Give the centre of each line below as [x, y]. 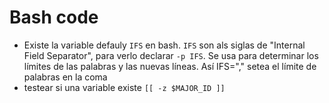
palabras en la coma [65, 77]
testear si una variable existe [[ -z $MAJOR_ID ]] [124, 87]
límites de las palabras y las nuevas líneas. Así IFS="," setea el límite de [170, 66]
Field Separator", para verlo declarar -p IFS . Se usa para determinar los [171, 55]
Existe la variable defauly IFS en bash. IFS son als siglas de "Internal [164, 45]
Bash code [54, 17]
